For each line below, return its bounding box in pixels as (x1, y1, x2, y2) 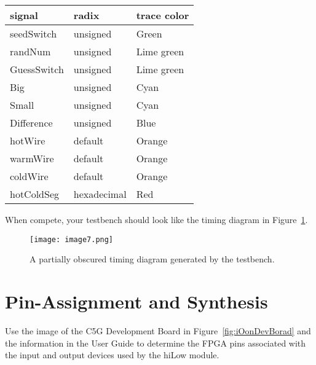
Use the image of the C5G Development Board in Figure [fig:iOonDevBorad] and (5, 324, 311, 337)
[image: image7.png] (30, 235, 114, 244)
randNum (10, 44, 51, 58)
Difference (10, 116, 53, 130)
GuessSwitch (10, 62, 64, 76)
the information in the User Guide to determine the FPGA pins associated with (5, 336, 306, 349)
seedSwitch (10, 26, 57, 41)
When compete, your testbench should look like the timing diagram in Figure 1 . (5, 213, 308, 226)
